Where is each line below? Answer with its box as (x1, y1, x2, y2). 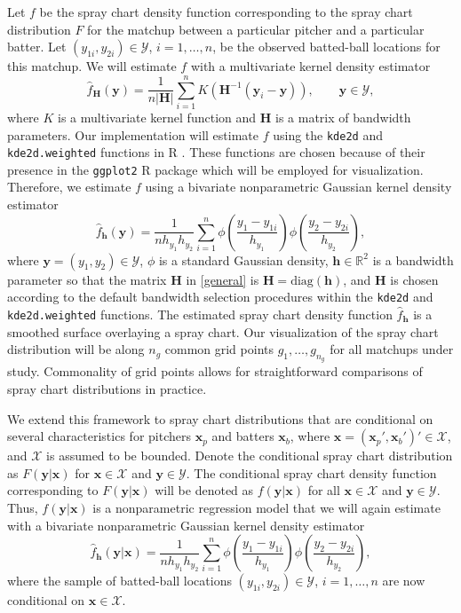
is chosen (390, 270, 439, 288)
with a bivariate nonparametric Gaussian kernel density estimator (7, 515, 365, 534)
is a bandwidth (372, 250, 454, 269)
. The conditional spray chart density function (186, 463, 437, 482)
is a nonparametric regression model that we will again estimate (92, 498, 441, 516)
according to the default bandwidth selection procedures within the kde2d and (7, 287, 433, 306)
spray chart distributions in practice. (7, 379, 207, 397)
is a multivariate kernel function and (58, 107, 257, 126)
